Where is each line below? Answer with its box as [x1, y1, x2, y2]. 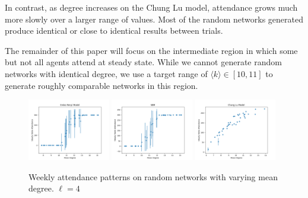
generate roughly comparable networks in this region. [5, 79, 198, 91]
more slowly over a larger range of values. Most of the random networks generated [5, 12, 304, 25]
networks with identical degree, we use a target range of [5, 67, 208, 79]
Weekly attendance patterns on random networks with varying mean [28, 170, 278, 183]
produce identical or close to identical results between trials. [5, 24, 223, 37]
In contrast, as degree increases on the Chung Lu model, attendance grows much [5, 1, 298, 13]
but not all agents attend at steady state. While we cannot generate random [5, 56, 282, 68]
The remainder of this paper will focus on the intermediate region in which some [5, 44, 298, 56]
